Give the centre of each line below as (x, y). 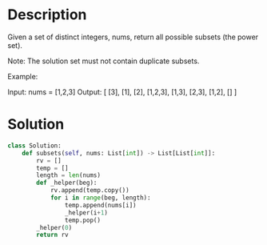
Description (47, 15)
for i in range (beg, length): (100, 198)
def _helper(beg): (67, 183)
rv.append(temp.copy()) (90, 191)
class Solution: (34, 146)
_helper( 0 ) (54, 227)
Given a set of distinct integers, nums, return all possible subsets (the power (133, 37)
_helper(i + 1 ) (86, 213)
